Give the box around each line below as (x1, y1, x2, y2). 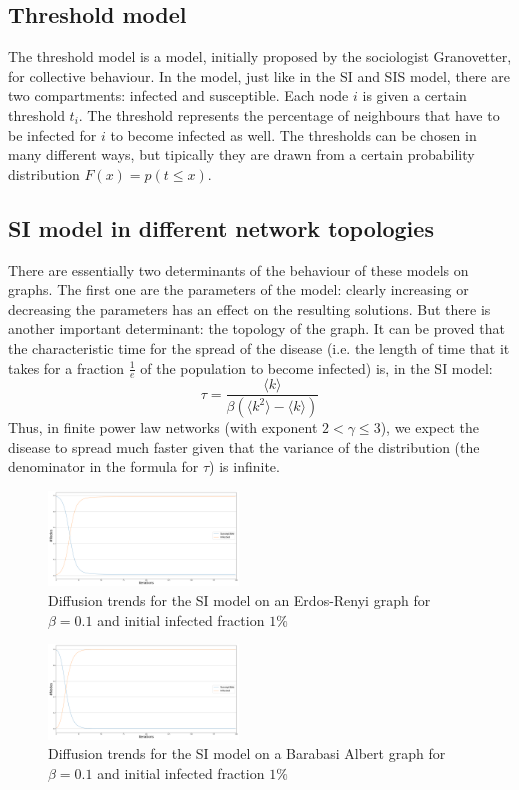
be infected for (8, 124, 97, 145)
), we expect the (380, 417, 480, 438)
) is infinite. (209, 456, 280, 477)
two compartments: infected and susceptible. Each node (8, 85, 349, 106)
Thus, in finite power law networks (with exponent (8, 417, 318, 438)
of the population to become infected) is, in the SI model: (140, 357, 493, 378)
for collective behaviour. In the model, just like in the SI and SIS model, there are (8, 65, 510, 86)
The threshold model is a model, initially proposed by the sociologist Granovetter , (8, 46, 512, 67)
